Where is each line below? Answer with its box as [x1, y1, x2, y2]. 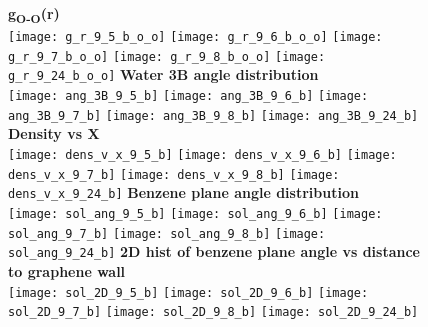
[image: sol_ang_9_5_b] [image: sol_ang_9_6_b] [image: [8, 206, 383, 221]
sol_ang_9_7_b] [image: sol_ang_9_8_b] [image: [8, 226, 326, 241]
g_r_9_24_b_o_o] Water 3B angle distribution [8, 64, 319, 85]
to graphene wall [8, 260, 126, 281]
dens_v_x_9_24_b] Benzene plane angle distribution [8, 182, 359, 203]
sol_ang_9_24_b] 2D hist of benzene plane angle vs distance [8, 241, 420, 262]
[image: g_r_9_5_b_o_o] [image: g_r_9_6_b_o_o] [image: [8, 30, 383, 45]
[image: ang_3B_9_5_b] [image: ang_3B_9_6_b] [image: [8, 89, 369, 104]
